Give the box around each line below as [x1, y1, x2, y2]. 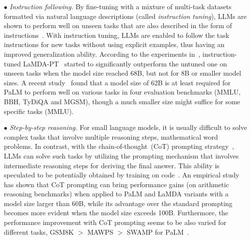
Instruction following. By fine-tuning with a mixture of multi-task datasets [9, 1, 232, 11]
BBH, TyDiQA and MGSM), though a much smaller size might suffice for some [4, 96, 240, 106]
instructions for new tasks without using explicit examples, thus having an [4, 39, 225, 49]
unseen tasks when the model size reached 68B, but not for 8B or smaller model [4, 68, 241, 78]
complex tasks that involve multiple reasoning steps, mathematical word [4, 131, 218, 142]
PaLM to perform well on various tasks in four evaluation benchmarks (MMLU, [4, 87, 241, 97]
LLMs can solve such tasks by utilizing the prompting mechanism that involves [4, 150, 239, 160]
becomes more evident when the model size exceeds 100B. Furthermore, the [4, 208, 228, 218]
